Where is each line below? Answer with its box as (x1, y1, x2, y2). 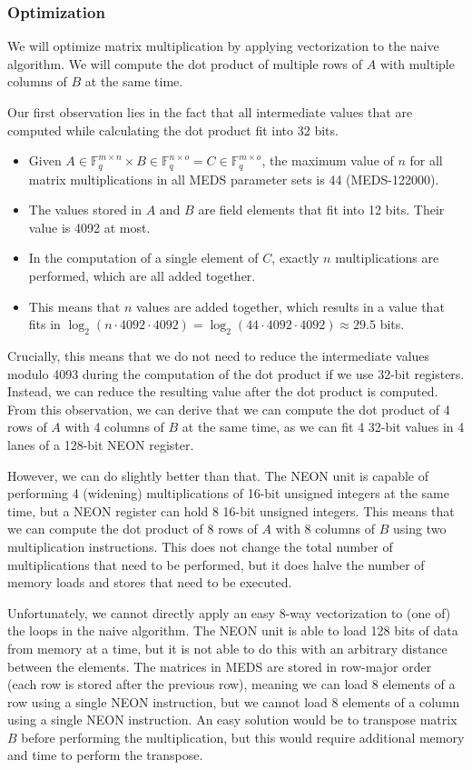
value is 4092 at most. (28, 217, 151, 236)
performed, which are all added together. (28, 266, 256, 285)
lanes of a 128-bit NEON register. (7, 435, 194, 454)
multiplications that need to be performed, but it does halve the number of (7, 555, 425, 574)
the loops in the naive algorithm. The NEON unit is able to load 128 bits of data (7, 621, 458, 640)
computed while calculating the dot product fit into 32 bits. (7, 120, 339, 139)
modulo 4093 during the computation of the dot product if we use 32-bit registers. (7, 364, 465, 383)
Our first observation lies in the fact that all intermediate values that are (7, 103, 413, 121)
